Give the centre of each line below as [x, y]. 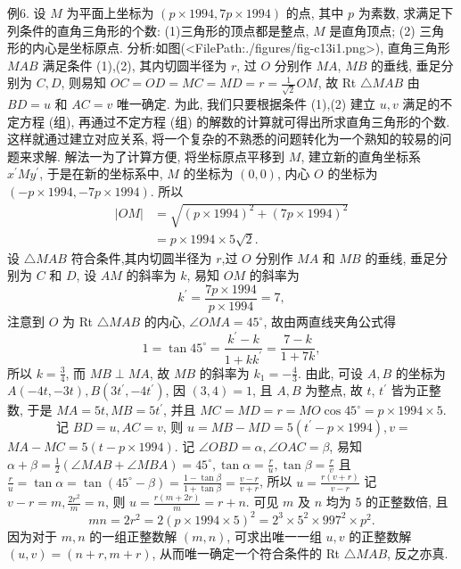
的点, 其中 [315, 12]
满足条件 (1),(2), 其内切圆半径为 [135, 65]
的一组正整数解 [133, 536]
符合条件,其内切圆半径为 [141, 257]
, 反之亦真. [418, 553]
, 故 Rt [337, 82]
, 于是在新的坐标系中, [101, 173]
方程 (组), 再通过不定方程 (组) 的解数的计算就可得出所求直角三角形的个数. [235, 121]
